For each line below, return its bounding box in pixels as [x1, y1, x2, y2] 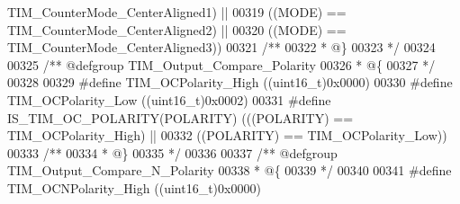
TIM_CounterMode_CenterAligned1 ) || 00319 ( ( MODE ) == [7, 3, 347, 21]
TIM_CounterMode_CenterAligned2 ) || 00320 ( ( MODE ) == [7, 20, 347, 39]
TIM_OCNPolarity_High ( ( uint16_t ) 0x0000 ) [7, 178, 261, 197]
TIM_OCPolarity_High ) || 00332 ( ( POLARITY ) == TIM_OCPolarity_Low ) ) [7, 126, 447, 145]
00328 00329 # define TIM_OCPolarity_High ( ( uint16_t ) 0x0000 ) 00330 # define [7, 73, 453, 92]
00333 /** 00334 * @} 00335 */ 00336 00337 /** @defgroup [7, 143, 338, 162]
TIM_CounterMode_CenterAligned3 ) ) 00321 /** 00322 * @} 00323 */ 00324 [7, 38, 436, 57]
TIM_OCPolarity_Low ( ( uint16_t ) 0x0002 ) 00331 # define [7, 90, 331, 109]
